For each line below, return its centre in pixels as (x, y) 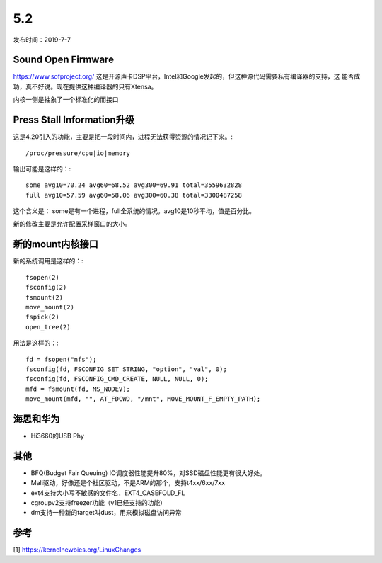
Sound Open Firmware (64, 60)
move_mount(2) (50, 307)
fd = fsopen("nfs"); (61, 359)
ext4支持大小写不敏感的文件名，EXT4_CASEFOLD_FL (108, 493)
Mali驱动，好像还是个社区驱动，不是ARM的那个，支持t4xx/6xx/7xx (128, 483)
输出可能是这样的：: (42, 169)
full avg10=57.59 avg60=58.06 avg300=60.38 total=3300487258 (134, 195)
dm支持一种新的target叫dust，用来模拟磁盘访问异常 (106, 513)
